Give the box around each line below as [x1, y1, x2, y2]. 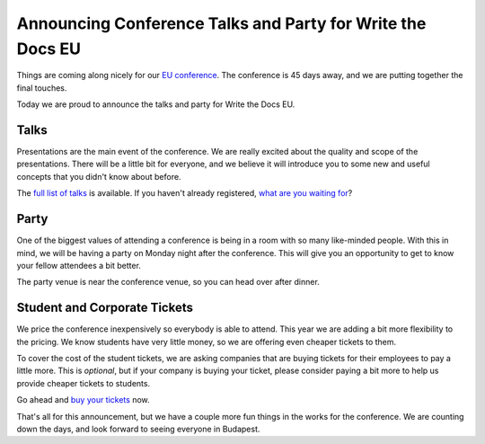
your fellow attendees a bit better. [16, 260, 141, 271]
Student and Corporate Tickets [16, 300, 193, 315]
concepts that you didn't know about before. [16, 171, 181, 182]
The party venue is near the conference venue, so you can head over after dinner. [16, 277, 321, 288]
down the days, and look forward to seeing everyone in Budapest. [16, 423, 260, 434]
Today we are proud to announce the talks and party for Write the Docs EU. [16, 99, 295, 110]
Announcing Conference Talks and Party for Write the [16, 13, 427, 33]
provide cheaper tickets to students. [16, 377, 151, 388]
